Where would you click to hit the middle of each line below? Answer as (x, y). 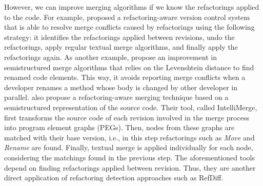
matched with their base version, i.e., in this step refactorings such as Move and (129, 137)
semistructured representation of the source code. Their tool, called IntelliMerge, (131, 107)
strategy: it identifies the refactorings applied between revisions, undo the (119, 37)
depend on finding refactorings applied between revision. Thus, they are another (130, 167)
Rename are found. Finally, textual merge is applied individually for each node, (129, 147)
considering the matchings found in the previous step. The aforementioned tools (129, 157)
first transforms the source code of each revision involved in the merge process (127, 117)
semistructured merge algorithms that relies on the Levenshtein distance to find (129, 67)
